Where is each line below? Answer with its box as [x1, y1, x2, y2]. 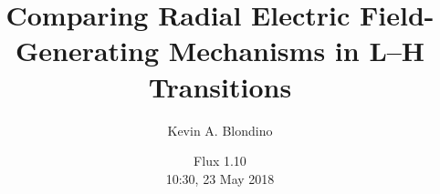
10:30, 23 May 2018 [165, 168, 275, 188]
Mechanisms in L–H [168, 32, 425, 69]
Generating [15, 32, 160, 69]
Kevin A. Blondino [167, 120, 273, 139]
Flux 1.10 [194, 151, 246, 170]
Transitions [148, 67, 292, 105]
